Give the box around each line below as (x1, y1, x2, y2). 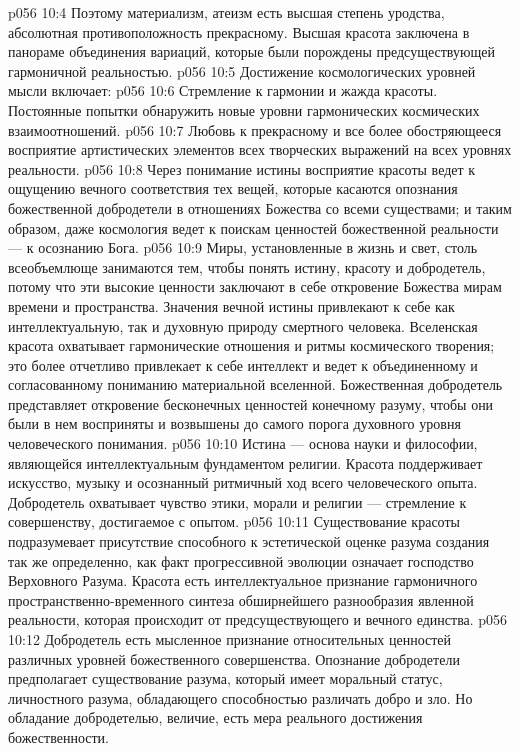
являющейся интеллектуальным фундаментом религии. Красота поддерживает (8, 452, 483, 473)
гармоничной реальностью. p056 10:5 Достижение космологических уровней (8, 60, 476, 81)
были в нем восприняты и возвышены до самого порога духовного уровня (8, 413, 461, 434)
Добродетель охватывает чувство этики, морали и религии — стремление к (8, 491, 467, 512)
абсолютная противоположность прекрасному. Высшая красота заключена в (8, 21, 470, 42)
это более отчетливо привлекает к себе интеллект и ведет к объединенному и (8, 354, 478, 375)
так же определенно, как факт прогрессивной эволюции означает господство (8, 550, 474, 571)
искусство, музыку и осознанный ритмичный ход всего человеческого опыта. (8, 472, 478, 493)
